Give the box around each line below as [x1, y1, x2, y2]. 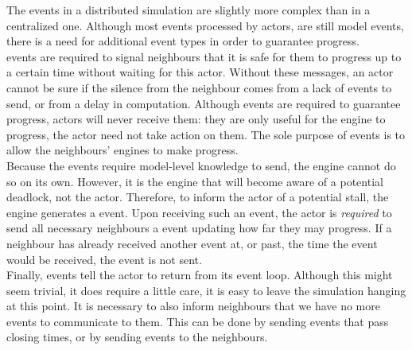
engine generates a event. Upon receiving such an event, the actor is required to [6, 204, 392, 220]
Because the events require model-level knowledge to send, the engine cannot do [6, 157, 396, 173]
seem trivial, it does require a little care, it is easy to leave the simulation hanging [6, 282, 406, 298]
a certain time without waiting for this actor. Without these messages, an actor [6, 64, 394, 80]
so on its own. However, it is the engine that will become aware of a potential [6, 173, 383, 189]
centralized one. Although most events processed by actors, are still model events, [6, 17, 404, 33]
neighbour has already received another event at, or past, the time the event [6, 235, 378, 251]
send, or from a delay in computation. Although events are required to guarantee [6, 95, 401, 111]
